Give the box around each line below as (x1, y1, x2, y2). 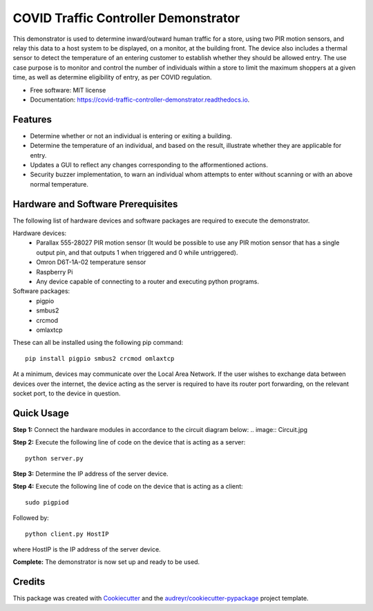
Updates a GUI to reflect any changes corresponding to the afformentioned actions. (30, 160, 269, 169)
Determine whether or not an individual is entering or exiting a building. (30, 131, 233, 140)
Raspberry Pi (36, 267, 73, 276)
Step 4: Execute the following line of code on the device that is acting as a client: (12, 482, 243, 491)
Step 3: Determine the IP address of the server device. (12, 469, 169, 478)
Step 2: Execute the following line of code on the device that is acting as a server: (12, 438, 246, 446)
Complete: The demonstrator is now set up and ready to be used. (12, 558, 200, 566)
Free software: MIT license (30, 86, 106, 94)
